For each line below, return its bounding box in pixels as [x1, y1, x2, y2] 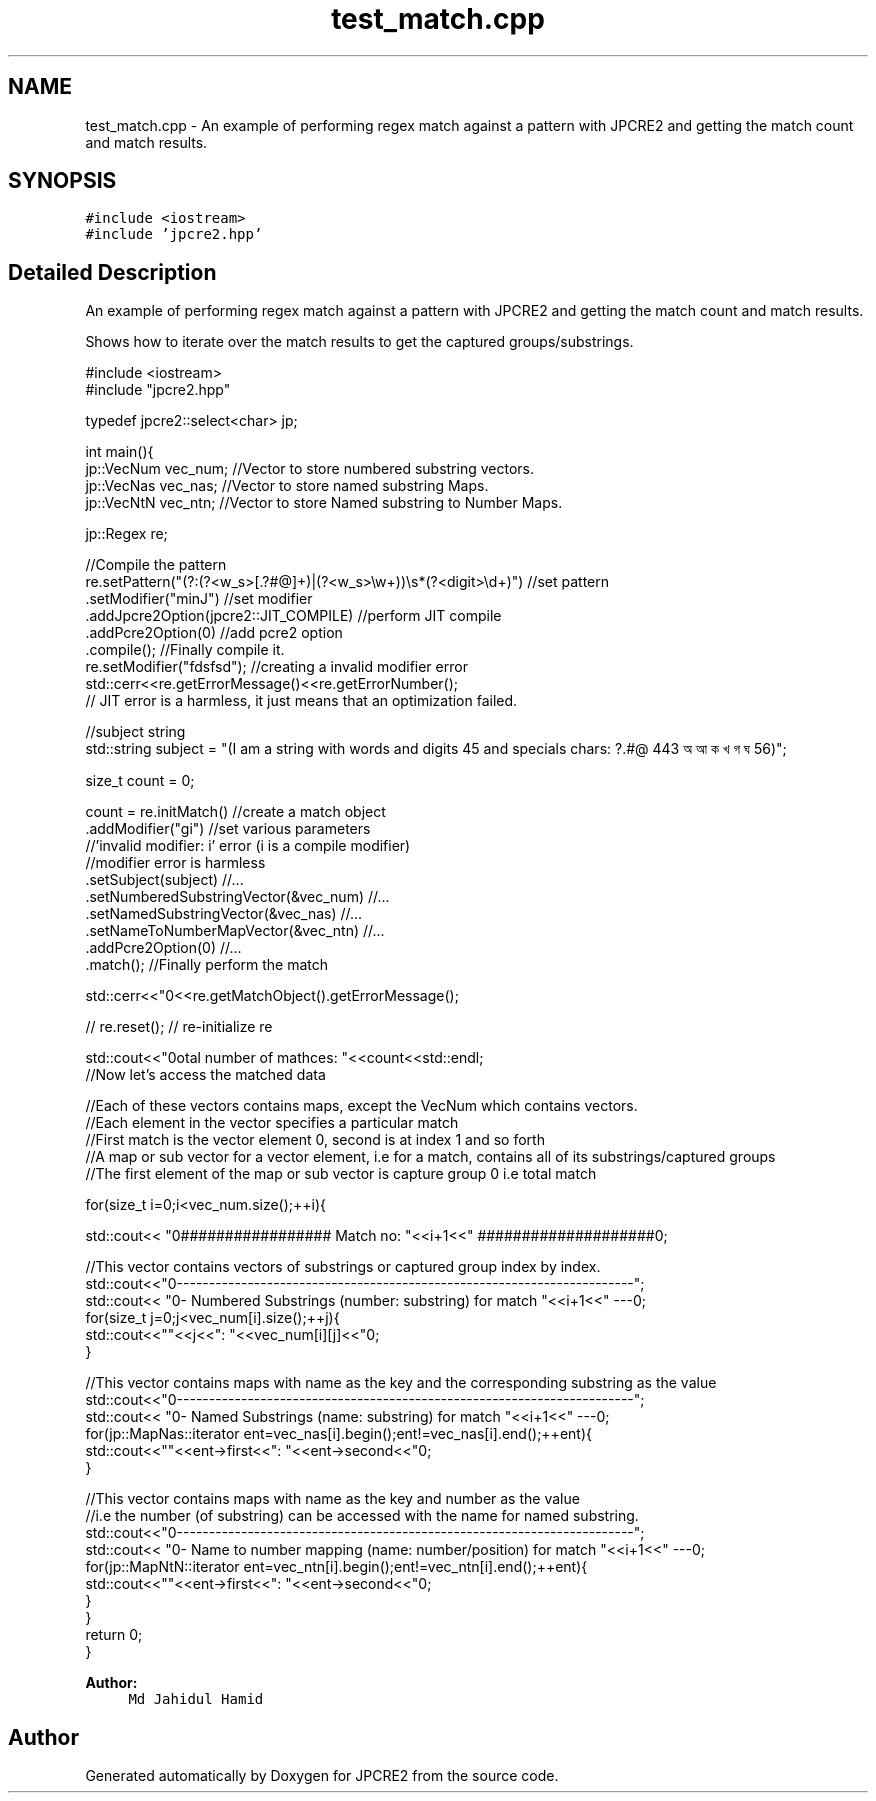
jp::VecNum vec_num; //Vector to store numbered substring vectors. [85, 460, 534, 478]
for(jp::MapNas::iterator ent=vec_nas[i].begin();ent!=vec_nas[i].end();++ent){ [85, 1425, 592, 1443]
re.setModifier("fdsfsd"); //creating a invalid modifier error [85, 658, 468, 676]
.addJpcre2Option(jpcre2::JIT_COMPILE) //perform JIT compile [85, 607, 502, 625]
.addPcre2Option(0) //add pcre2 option [85, 624, 343, 642]
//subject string [85, 723, 186, 741]
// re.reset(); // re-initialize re [85, 1018, 273, 1036]
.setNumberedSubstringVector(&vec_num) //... [85, 888, 390, 906]
